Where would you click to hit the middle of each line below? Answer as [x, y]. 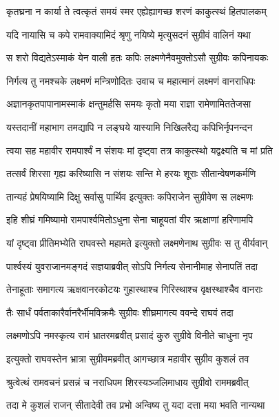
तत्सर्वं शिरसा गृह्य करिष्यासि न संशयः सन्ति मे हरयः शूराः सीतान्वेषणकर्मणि [131, 173]
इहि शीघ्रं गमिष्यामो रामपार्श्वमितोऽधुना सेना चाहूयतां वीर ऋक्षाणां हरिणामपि [130, 220]
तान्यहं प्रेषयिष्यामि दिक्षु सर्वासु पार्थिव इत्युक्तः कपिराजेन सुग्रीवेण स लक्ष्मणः [130, 196]
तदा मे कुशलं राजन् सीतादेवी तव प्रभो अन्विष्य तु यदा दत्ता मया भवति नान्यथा [136, 405]
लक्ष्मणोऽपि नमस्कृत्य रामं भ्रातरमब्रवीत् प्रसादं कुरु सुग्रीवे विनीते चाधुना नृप [130, 335]
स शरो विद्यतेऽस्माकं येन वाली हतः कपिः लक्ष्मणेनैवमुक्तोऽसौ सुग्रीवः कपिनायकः [137, 58]
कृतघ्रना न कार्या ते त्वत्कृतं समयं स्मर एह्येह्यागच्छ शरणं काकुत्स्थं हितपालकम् [136, 11]
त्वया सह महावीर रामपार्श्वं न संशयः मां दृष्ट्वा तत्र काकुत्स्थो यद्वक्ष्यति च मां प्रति [139, 150]
